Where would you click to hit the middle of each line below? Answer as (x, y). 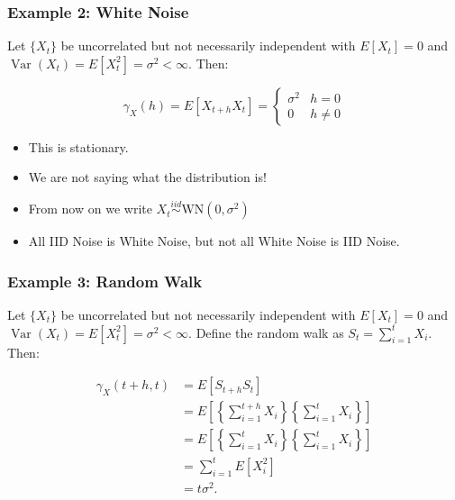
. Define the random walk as (266, 332)
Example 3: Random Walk (105, 281)
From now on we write (90, 209)
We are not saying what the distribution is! (147, 177)
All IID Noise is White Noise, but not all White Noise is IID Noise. (214, 241)
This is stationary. (78, 146)
